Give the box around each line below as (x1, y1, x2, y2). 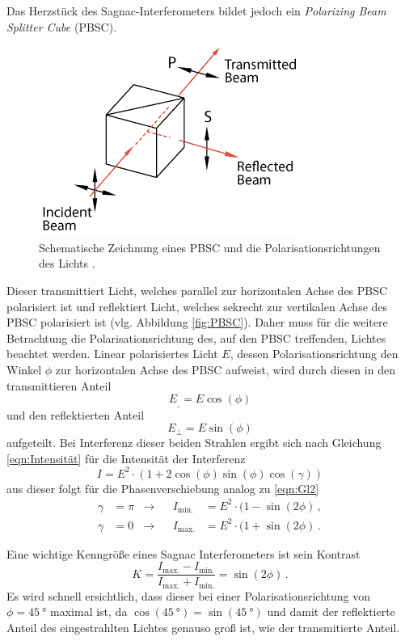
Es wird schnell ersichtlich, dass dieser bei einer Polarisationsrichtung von (6, 587, 371, 604)
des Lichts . (39, 255, 95, 272)
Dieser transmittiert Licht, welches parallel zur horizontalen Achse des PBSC (6, 281, 388, 298)
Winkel (6, 361, 42, 377)
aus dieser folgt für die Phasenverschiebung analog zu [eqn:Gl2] (6, 479, 319, 496)
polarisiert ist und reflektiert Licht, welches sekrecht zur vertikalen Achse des (6, 297, 388, 314)
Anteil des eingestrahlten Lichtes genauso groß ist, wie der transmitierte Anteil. (6, 618, 400, 635)
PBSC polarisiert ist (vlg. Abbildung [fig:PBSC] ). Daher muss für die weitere (6, 314, 388, 331)
